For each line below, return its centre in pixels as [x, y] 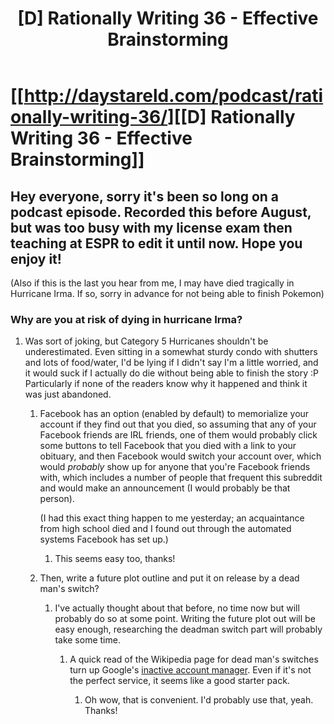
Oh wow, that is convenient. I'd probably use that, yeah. [199, 700]
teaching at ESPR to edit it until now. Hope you [156, 243]
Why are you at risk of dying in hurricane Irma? [126, 319]
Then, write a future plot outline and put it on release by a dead [169, 578]
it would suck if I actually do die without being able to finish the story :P [171, 373]
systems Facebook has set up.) [104, 539]
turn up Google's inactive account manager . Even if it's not [190, 670]
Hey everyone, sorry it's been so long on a [145, 196]
